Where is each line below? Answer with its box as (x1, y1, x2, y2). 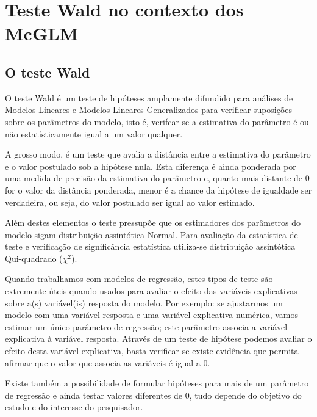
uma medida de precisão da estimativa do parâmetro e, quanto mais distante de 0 (5, 172, 310, 184)
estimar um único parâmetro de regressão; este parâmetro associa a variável (5, 320, 288, 333)
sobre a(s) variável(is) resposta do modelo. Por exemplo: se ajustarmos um (5, 296, 283, 309)
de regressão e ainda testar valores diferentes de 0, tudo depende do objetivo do (5, 388, 302, 401)
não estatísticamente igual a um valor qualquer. (5, 127, 183, 140)
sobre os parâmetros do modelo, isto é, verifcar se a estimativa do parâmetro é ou (5, 115, 309, 128)
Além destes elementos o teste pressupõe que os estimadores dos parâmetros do (5, 216, 301, 229)
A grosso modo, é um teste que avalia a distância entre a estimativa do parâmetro (5, 148, 311, 161)
